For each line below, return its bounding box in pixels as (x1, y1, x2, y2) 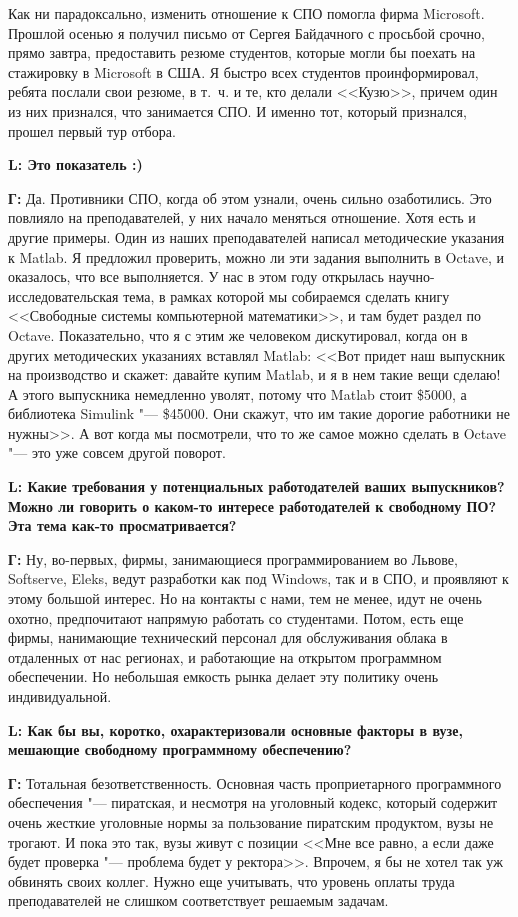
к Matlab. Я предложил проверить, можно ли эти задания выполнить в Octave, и (8, 246, 504, 267)
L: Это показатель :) (8, 154, 143, 175)
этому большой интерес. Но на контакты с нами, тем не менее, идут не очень (8, 588, 482, 609)
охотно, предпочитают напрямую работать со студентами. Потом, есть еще (8, 607, 464, 628)
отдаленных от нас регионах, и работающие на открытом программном (8, 646, 442, 667)
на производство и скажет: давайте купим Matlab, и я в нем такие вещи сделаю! (8, 364, 501, 385)
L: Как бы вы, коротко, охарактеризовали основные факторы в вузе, (8, 719, 463, 740)
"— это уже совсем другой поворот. (8, 442, 226, 463)
